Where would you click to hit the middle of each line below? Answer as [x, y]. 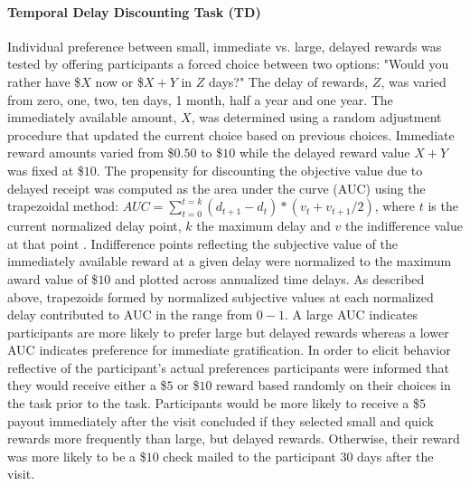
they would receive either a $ [87, 385]
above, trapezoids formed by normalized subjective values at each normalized [221, 296]
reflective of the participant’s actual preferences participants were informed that [228, 367]
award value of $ [53, 278]
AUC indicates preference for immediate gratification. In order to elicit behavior [229, 350]
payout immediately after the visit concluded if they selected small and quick [221, 420]
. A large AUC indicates [351, 314]
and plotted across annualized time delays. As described [270, 278]
